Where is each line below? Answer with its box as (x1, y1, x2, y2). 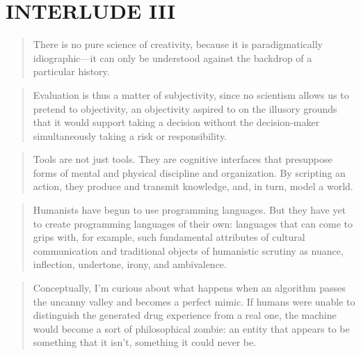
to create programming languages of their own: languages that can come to (33, 216, 353, 230)
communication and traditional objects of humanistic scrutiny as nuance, (33, 243, 344, 258)
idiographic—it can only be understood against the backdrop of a (33, 50, 312, 65)
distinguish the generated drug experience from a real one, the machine (33, 308, 337, 322)
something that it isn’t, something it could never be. (33, 335, 257, 349)
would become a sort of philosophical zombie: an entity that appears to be (33, 321, 350, 336)
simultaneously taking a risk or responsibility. (33, 128, 227, 143)
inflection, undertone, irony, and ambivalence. (33, 257, 227, 271)
